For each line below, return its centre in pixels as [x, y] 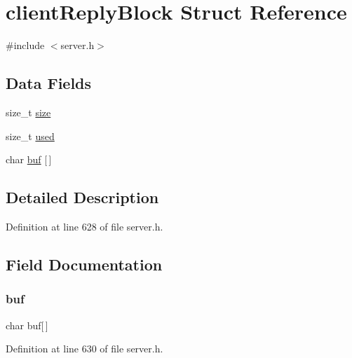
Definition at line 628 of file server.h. [84, 226]
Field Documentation [84, 264]
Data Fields [49, 83]
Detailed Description [82, 197]
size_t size [28, 112]
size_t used [30, 136]
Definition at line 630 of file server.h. [84, 349]
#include [25, 45]
